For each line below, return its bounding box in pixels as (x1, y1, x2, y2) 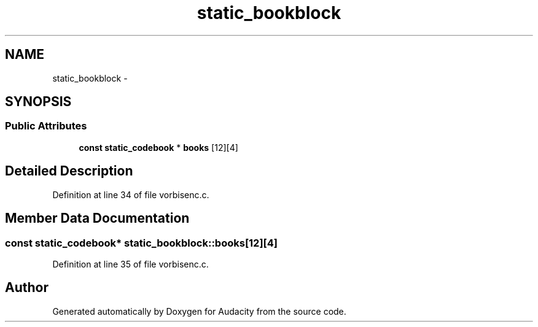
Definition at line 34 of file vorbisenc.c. (52, 189, 209, 200)
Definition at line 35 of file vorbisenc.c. (52, 258, 209, 269)
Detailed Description (5, 163, 133, 179)
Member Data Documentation (5, 210, 190, 226)
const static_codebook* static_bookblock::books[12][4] (5, 236, 278, 249)
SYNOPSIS (5, 94, 72, 110)
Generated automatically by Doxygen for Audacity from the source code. (52, 306, 346, 317)
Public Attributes (5, 120, 87, 133)
